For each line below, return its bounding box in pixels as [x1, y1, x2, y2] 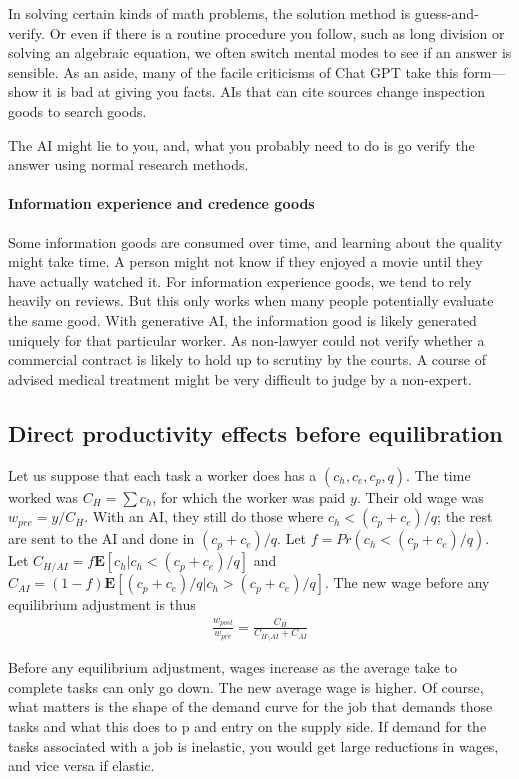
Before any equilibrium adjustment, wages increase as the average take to [8, 657, 457, 678]
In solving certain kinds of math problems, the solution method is [8, 3, 411, 23]
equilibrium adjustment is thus [8, 594, 196, 615]
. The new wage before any [325, 572, 490, 593]
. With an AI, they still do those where [84, 506, 324, 527]
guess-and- [414, 3, 479, 23]
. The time [406, 464, 471, 485]
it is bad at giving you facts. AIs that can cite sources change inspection [42, 81, 485, 102]
